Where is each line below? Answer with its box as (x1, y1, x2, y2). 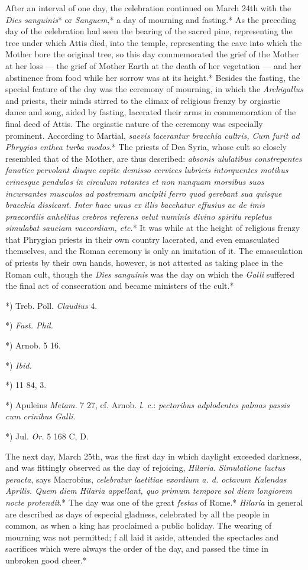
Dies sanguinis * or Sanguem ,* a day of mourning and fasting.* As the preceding (5, 13, 297, 25)
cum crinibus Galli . (5, 410, 76, 422)
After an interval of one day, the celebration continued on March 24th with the (5, 2, 291, 14)
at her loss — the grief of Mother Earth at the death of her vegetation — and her (5, 59, 301, 71)
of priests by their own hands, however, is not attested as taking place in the (5, 256, 283, 269)
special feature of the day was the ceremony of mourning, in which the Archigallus (5, 83, 303, 95)
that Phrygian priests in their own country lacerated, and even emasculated (5, 233, 280, 245)
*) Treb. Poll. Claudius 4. (5, 299, 98, 311)
